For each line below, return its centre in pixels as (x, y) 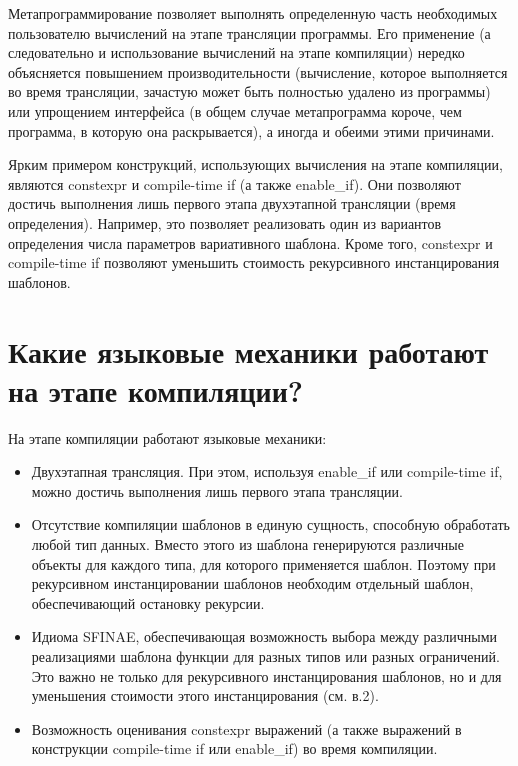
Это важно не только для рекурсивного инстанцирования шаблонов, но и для (266, 675)
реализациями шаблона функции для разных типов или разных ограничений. (265, 655)
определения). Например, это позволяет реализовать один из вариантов (225, 222)
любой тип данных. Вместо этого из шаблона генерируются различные (247, 544)
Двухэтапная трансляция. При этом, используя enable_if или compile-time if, (267, 471)
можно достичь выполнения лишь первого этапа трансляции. (217, 490)
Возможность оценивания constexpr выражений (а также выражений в (246, 728)
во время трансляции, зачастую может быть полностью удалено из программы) (249, 91)
